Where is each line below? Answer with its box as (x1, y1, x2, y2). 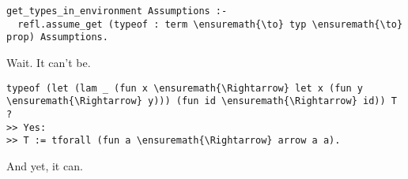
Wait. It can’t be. (6, 54, 91, 70)
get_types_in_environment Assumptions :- (6, 6, 228, 17)
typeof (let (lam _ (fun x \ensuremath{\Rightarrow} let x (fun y (6, 82, 364, 94)
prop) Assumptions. (6, 32, 108, 43)
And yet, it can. (6, 157, 83, 173)
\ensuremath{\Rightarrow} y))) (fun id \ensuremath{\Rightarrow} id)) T (6, 95, 397, 107)
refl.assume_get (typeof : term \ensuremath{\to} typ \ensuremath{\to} (17, 18, 403, 30)
